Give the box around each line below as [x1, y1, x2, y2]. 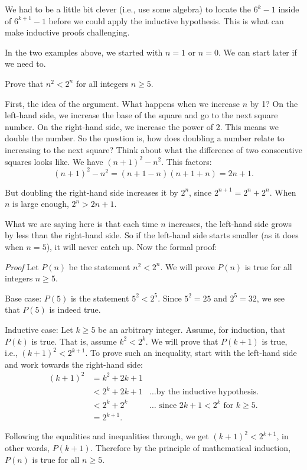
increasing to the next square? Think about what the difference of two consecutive [5, 143, 302, 155]
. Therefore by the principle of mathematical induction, [90, 442, 291, 454]
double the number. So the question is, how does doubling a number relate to [5, 132, 285, 144]
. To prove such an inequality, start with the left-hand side [85, 346, 297, 359]
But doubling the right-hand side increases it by [5, 186, 178, 198]
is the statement [70, 291, 129, 304]
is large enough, [12, 197, 69, 210]
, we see [256, 291, 285, 304]
